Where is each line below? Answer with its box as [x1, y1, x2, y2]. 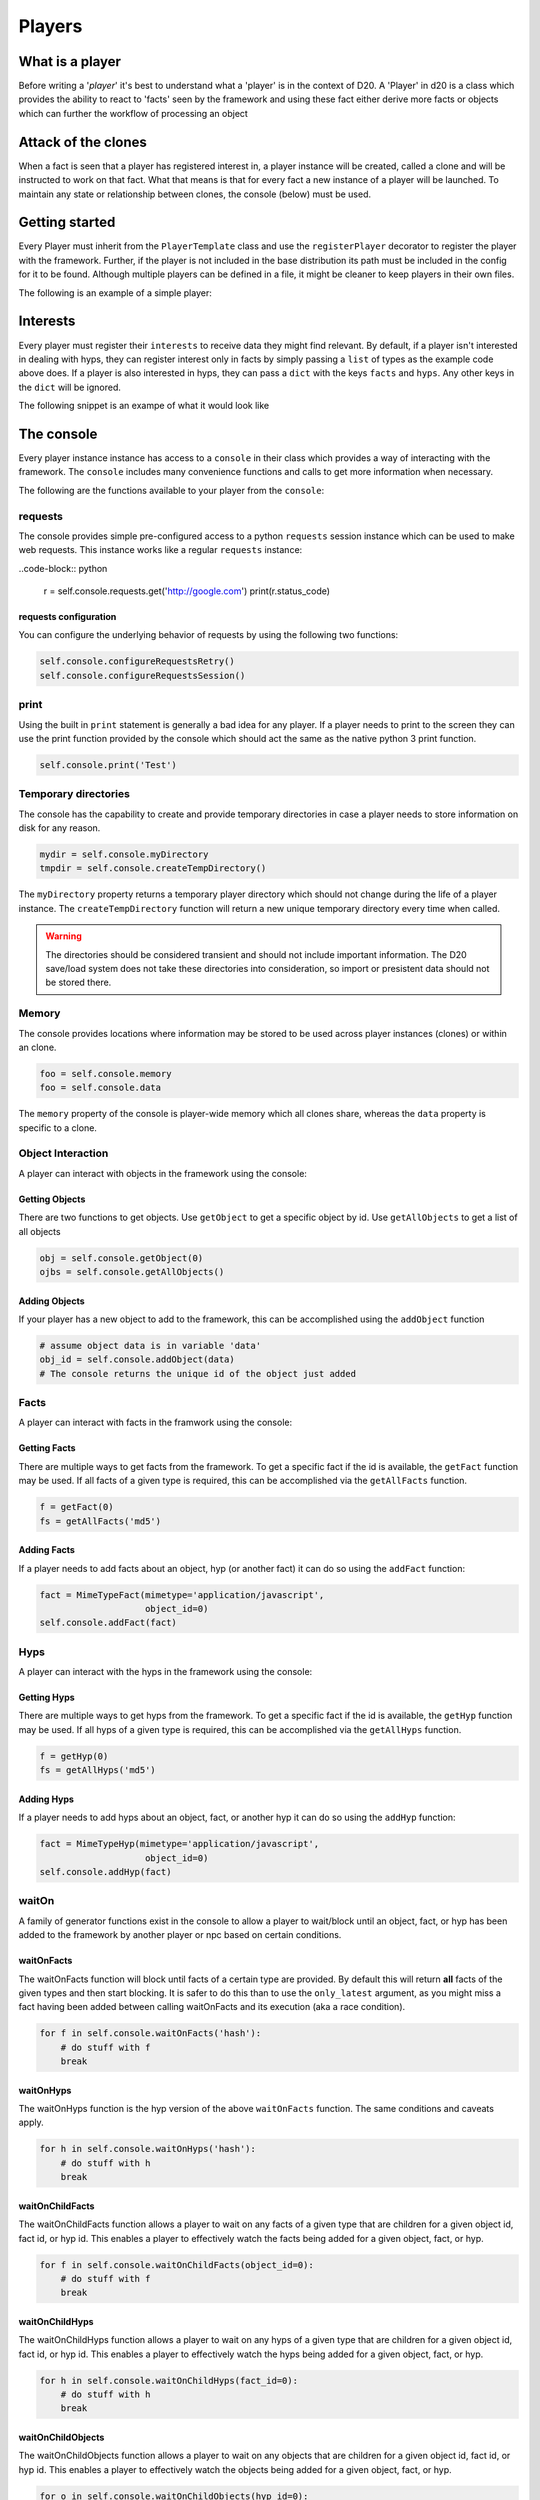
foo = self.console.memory [39, 1068, 172, 1079]
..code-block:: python [18, 562, 108, 574]
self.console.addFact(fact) [39, 1617, 177, 1629]
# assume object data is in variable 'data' [39, 1340, 262, 1351]
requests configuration [18, 611, 117, 623]
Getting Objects [18, 1193, 86, 1205]
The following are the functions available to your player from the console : [18, 484, 325, 496]
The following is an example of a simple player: [18, 286, 212, 299]
